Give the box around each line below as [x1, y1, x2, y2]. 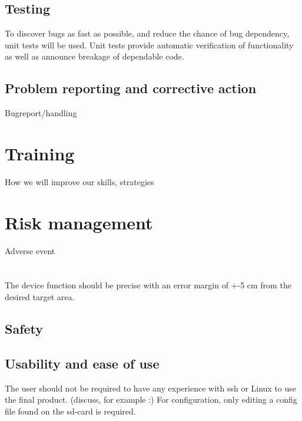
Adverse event [5, 244, 55, 256]
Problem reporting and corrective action [5, 79, 257, 97]
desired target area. [5, 291, 75, 302]
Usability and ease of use [5, 354, 160, 372]
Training [5, 141, 75, 165]
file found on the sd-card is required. [5, 404, 136, 417]
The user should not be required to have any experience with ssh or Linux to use [5, 381, 297, 394]
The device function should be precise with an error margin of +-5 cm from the [5, 279, 291, 291]
